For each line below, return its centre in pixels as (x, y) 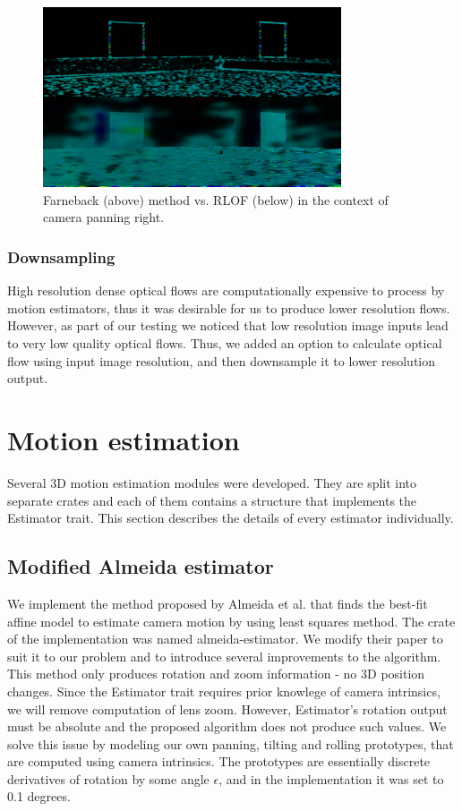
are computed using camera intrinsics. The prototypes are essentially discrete (219, 761)
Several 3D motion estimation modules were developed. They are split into (212, 482)
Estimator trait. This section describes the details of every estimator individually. (231, 518)
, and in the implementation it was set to (331, 778)
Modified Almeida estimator (141, 566)
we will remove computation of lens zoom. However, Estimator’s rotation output (227, 709)
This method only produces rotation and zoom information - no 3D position (216, 674)
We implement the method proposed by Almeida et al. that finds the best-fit (218, 603)
